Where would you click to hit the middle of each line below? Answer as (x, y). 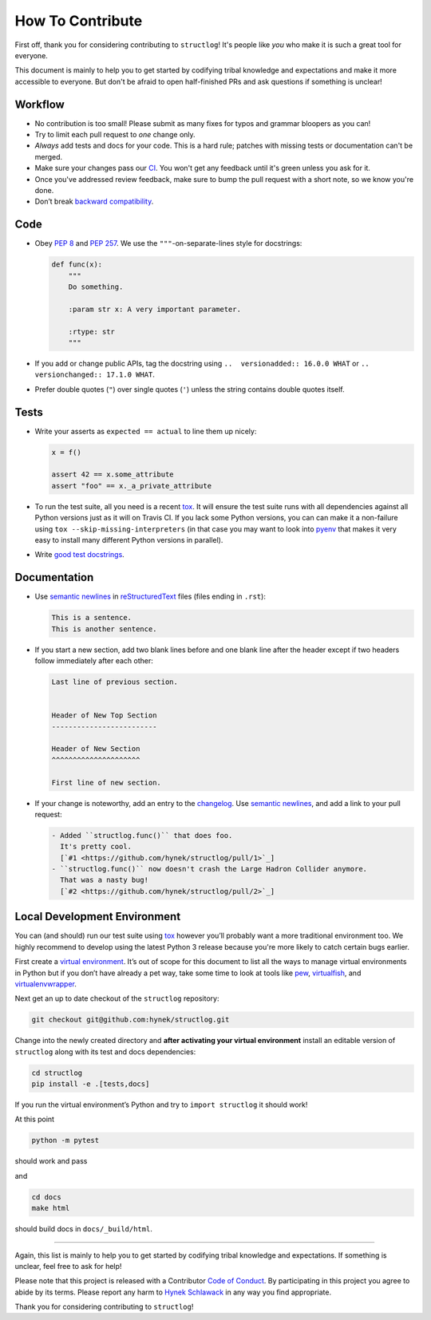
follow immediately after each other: (94, 661)
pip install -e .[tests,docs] (91, 1084)
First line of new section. (106, 783)
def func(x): (77, 265)
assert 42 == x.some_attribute (113, 474)
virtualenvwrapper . (46, 984)
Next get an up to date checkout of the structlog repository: (117, 998)
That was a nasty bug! (105, 880)
